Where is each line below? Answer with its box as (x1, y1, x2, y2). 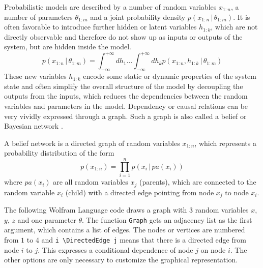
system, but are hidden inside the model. (4, 41, 131, 52)
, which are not (211, 21, 258, 32)
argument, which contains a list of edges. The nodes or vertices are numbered (4, 224, 245, 235)
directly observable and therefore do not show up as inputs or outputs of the (4, 31, 243, 42)
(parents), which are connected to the (139, 176, 256, 187)
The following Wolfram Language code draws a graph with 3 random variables (4, 204, 249, 215)
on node (200, 244, 226, 255)
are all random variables (53, 176, 128, 187)
